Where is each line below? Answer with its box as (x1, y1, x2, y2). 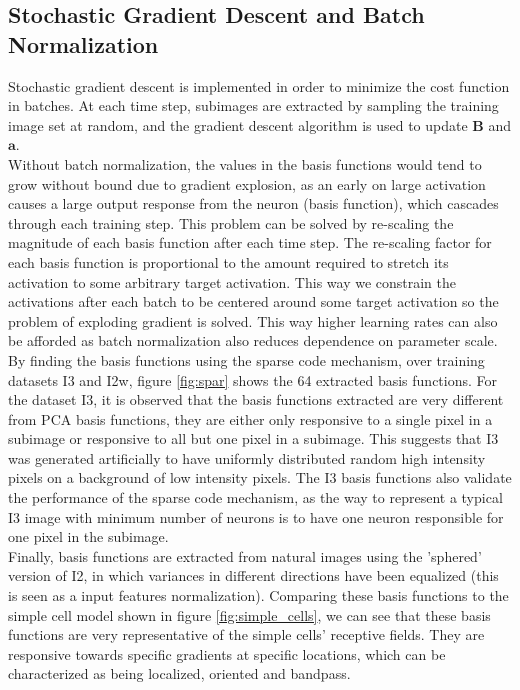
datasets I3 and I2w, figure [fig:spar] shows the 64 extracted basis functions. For (8, 369, 498, 390)
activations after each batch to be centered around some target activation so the (8, 291, 499, 312)
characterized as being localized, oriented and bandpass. (8, 663, 351, 684)
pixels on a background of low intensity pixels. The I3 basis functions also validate (8, 467, 512, 488)
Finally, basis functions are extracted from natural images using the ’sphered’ (8, 545, 482, 566)
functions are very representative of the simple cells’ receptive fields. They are (8, 624, 485, 645)
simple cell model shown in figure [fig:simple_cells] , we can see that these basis (8, 604, 491, 625)
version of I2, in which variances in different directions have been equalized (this (8, 565, 499, 586)
